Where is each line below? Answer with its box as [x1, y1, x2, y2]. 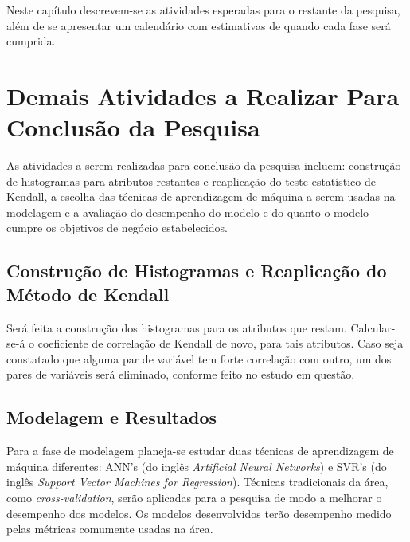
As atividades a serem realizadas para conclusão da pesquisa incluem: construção [6, 157, 401, 174]
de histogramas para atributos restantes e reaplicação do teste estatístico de [6, 172, 376, 189]
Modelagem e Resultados [6, 405, 217, 430]
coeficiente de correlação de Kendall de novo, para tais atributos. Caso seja [37, 335, 404, 352]
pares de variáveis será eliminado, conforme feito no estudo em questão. [6, 366, 355, 383]
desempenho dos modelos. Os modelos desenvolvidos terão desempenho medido [6, 505, 392, 521]
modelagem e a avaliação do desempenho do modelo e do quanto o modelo [6, 203, 369, 220]
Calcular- [350, 319, 396, 336]
